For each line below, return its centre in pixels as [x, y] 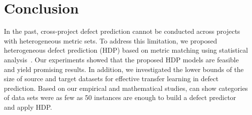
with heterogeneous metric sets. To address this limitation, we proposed [110, 40]
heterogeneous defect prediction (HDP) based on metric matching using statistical [126, 50]
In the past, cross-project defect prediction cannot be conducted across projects [122, 31]
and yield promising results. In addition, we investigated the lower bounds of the [124, 69]
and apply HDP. [28, 107]
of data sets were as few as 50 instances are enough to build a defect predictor [120, 97]
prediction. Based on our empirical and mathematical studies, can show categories [126, 88]
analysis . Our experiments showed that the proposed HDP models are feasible [121, 59]
